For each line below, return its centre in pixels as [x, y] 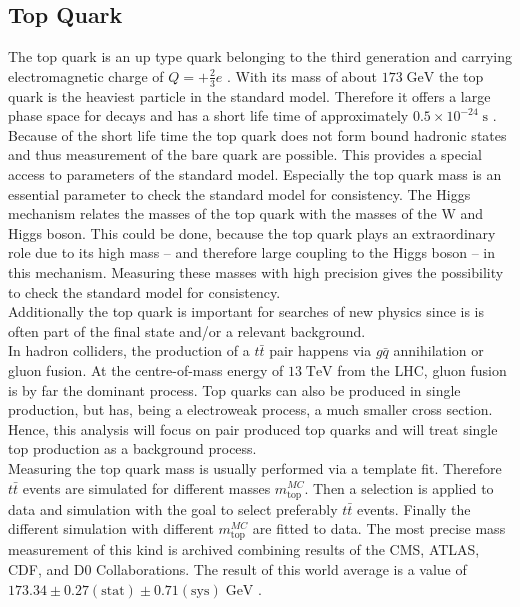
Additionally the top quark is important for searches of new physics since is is [246, 311]
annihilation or [438, 350]
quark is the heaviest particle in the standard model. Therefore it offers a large [249, 95]
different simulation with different [111, 528]
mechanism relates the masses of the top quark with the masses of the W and [246, 213]
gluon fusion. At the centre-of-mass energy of [146, 369]
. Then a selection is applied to [399, 487]
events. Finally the [414, 508]
